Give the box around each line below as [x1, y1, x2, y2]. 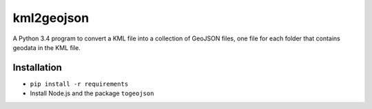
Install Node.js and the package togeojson [30, 89, 154, 97]
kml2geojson [12, 10, 90, 25]
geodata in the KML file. [12, 43, 81, 51]
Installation [12, 62, 62, 73]
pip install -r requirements [30, 80, 129, 88]
